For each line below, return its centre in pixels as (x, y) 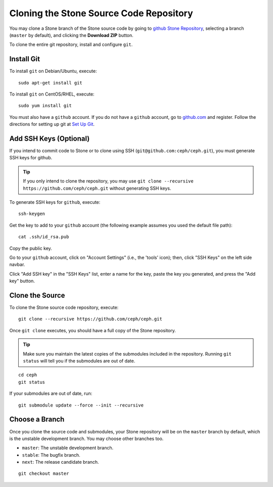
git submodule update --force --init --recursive (81, 405)
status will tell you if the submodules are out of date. (79, 361)
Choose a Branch (37, 419)
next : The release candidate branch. (60, 462)
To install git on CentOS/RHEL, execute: (52, 94)
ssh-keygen (32, 214)
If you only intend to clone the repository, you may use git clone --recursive (108, 181)
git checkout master (44, 474)
